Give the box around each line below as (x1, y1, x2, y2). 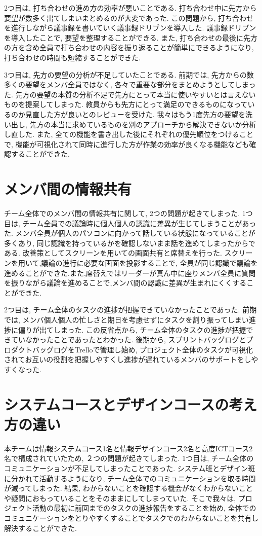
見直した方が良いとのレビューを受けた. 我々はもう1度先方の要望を (25, 109, 245, 119)
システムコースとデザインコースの (4, 394, 229, 414)
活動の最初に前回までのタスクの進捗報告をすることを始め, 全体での (32, 503, 256, 513)
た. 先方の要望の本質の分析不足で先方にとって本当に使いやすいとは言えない (4, 89, 256, 99)
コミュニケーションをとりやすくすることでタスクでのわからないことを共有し (4, 513, 259, 523)
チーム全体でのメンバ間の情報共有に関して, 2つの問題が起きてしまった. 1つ (4, 208, 253, 219)
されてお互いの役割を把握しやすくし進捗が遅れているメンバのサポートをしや (4, 354, 258, 365)
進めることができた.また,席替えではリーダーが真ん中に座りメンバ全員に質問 (4, 267, 256, 278)
